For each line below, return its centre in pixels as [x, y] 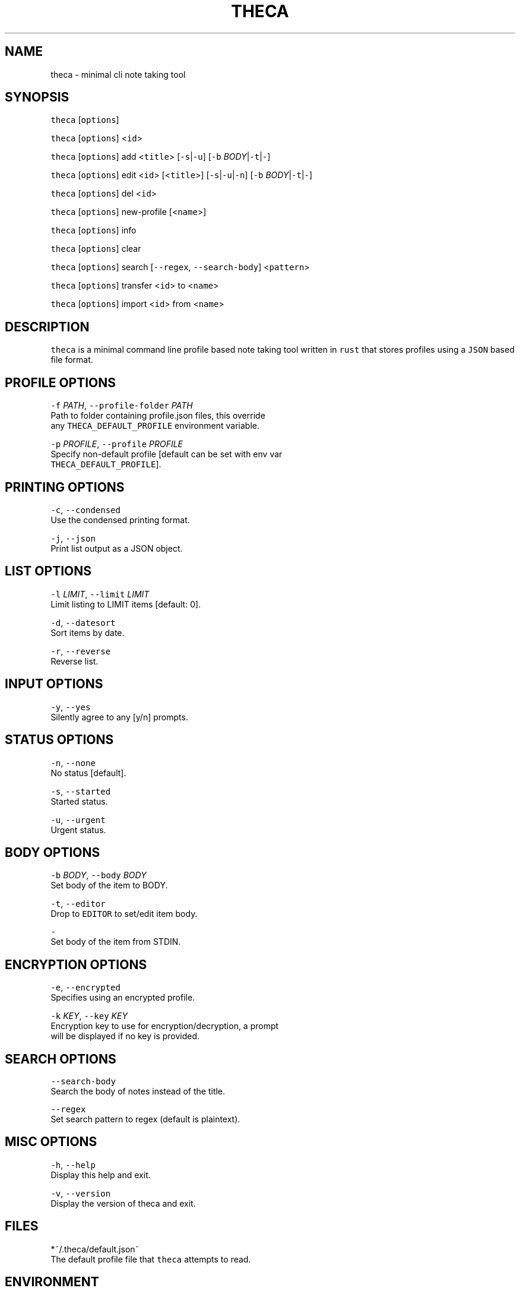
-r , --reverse [81, 651]
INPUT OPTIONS [54, 684]
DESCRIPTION [47, 327]
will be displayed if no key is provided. [125, 1036]
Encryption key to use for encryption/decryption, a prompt [165, 1026]
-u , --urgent [78, 819]
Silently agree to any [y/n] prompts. [119, 717]
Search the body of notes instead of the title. [138, 1091]
